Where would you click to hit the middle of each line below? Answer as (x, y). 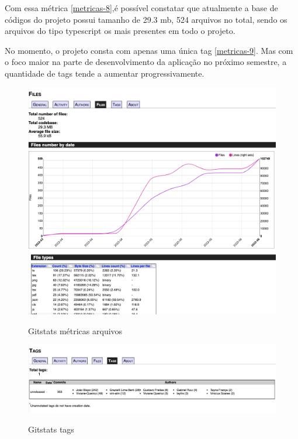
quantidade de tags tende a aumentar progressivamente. (105, 73)
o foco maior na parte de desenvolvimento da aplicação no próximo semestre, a (146, 62)
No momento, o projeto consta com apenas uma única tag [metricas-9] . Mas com (149, 50)
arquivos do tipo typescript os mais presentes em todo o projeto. (120, 31)
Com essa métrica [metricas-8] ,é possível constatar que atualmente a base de (141, 8)
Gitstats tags (51, 429)
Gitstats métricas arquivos (75, 330)
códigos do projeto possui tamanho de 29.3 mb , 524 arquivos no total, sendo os (146, 19)
